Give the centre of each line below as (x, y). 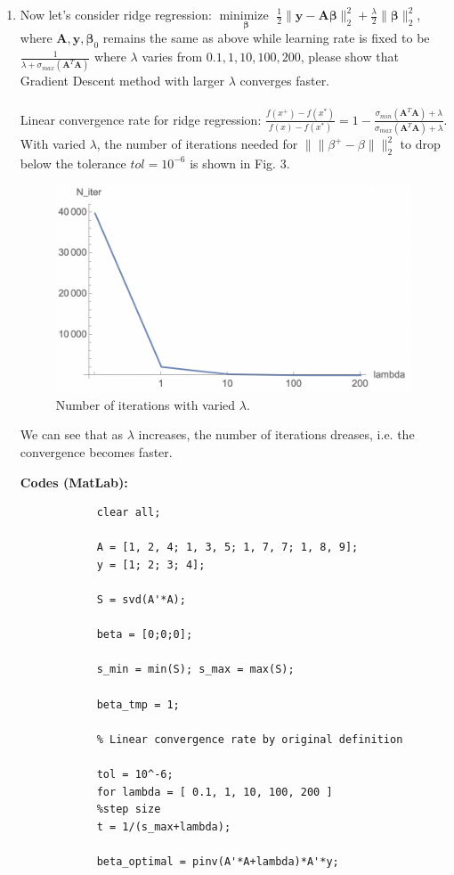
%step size (129, 810)
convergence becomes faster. (96, 451)
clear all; (129, 513)
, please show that (349, 57)
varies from (172, 57)
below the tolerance (73, 163)
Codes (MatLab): (74, 482)
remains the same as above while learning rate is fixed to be (266, 38)
